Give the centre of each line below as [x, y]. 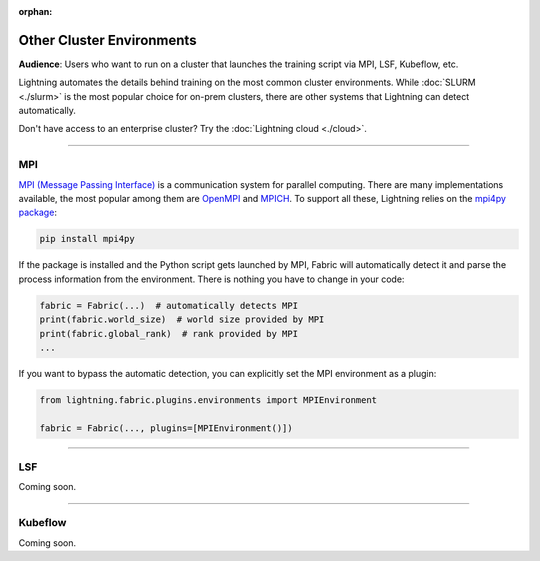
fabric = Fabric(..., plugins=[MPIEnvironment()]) [166, 428]
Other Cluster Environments [107, 40]
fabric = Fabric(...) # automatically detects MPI [169, 305]
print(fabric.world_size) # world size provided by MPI [182, 319]
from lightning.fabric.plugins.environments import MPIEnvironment [208, 399]
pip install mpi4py [87, 239]
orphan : [35, 11]
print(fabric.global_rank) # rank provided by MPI [169, 333]
